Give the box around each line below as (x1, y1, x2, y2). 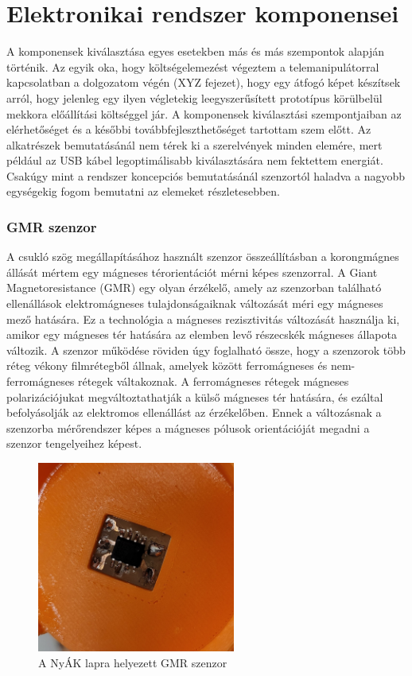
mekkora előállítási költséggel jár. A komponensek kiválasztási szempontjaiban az (6, 105, 402, 122)
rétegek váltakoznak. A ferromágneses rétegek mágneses (78, 373, 349, 390)
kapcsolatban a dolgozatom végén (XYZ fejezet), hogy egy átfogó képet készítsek (6, 74, 401, 91)
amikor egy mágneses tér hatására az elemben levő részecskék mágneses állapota (6, 326, 397, 343)
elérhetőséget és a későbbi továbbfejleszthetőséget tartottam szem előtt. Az (6, 121, 371, 138)
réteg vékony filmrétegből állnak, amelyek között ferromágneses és (6, 357, 328, 374)
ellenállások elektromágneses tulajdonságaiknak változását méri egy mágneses (6, 295, 383, 312)
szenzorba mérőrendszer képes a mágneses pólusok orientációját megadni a (6, 419, 370, 436)
